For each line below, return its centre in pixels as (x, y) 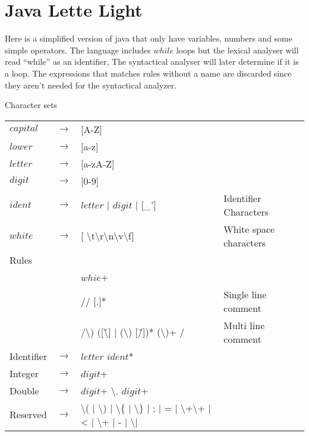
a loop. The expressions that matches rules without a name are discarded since (148, 73)
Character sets (31, 105)
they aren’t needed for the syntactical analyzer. (91, 85)
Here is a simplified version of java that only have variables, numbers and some (149, 38)
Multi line (244, 325)
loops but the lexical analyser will (237, 50)
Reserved (28, 415)
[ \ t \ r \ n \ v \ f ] (108, 236)
